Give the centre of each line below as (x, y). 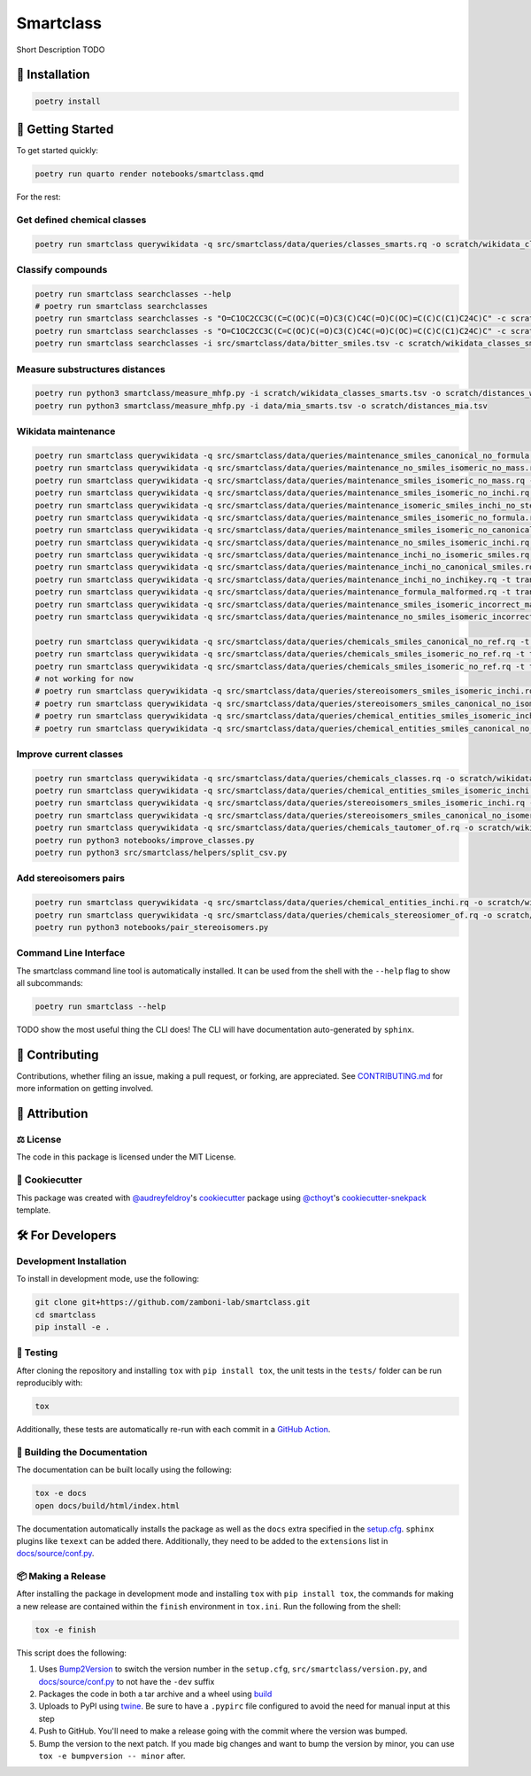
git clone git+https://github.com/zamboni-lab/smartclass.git (173, 1303)
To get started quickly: (58, 151)
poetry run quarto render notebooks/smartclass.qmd (150, 174)
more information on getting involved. (85, 1089)
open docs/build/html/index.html (108, 1505)
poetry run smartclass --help (100, 1007)
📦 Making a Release (61, 1577)
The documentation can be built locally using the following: (124, 1470)
